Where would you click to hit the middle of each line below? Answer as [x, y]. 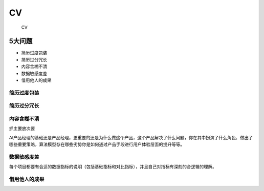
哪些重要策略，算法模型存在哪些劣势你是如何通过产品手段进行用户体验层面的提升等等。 [97, 145]
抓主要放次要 [22, 128]
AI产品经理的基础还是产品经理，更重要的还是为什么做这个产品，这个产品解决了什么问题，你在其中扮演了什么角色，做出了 [131, 137]
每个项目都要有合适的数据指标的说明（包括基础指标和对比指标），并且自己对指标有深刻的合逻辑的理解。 [113, 167]
